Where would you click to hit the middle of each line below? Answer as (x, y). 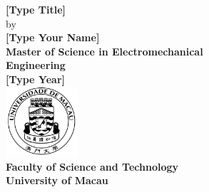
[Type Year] (35, 79)
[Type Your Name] (53, 37)
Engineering (36, 65)
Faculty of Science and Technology (92, 166)
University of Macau (57, 180)
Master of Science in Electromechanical (104, 51)
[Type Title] (36, 9)
